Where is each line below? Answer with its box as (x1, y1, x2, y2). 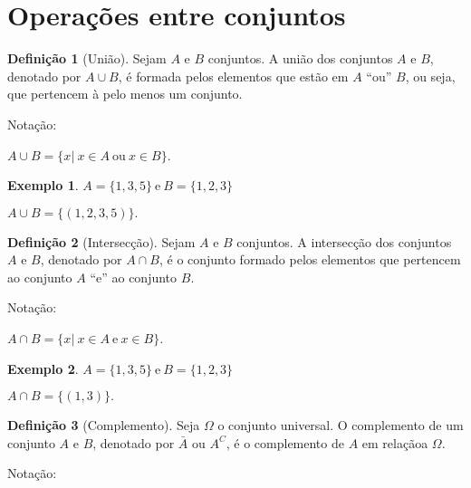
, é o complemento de (226, 433, 344, 452)
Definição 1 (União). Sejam (7, 49, 167, 68)
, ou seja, (405, 66, 456, 85)
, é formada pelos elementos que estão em (118, 66, 349, 85)
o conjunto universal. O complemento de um (217, 416, 464, 435)
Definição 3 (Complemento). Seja (7, 416, 200, 435)
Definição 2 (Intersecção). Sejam (7, 232, 196, 251)
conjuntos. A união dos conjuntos (207, 49, 393, 68)
